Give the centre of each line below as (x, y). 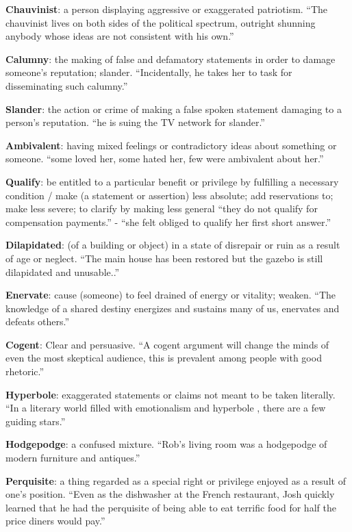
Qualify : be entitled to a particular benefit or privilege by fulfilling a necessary (172, 181)
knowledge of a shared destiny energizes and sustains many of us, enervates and (173, 308)
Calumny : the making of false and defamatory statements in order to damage (171, 59)
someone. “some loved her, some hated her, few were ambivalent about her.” (165, 159)
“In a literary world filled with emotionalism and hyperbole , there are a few (166, 408)
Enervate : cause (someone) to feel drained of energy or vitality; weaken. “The (171, 295)
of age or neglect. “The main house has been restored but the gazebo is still (164, 258)
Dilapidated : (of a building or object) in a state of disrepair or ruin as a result (173, 245)
